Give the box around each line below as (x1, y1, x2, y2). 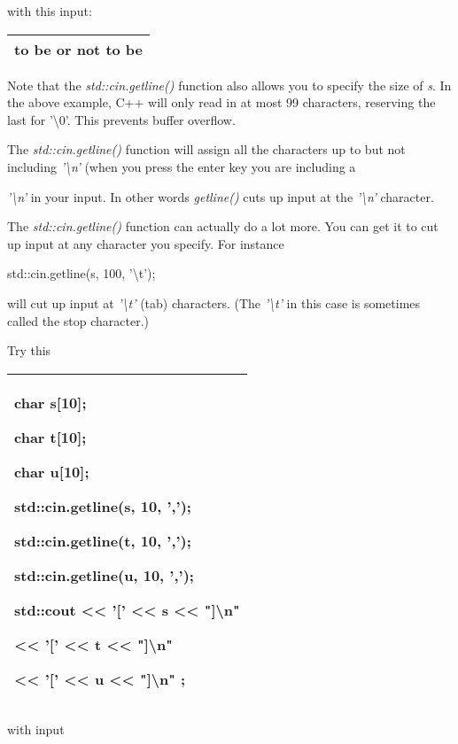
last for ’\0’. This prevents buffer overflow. (7, 110, 236, 128)
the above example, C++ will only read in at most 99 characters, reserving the (7, 93, 436, 112)
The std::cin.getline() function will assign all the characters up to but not (7, 140, 406, 159)
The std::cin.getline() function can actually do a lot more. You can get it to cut (7, 217, 439, 236)
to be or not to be (14, 38, 144, 59)
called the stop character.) (7, 311, 149, 329)
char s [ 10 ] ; (14, 391, 87, 413)
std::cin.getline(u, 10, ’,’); (14, 564, 194, 585)
